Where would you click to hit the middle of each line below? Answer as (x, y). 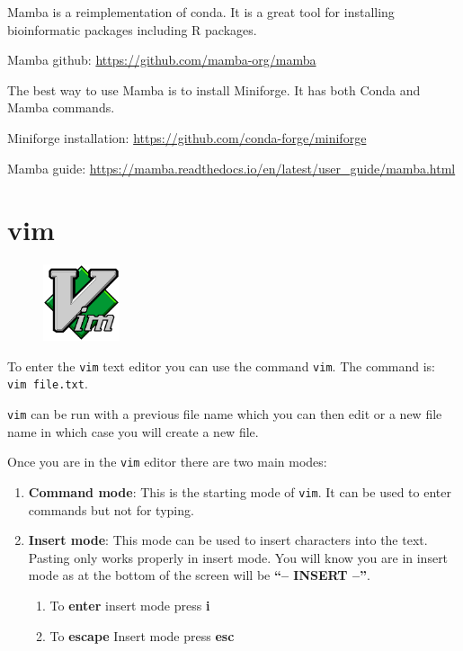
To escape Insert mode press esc (142, 635)
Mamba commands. (61, 107)
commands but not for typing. (111, 509)
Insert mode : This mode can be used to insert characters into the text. (228, 540)
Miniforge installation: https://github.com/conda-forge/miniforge (187, 137)
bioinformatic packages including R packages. (132, 29)
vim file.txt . (48, 383)
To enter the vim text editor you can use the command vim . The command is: (221, 366)
